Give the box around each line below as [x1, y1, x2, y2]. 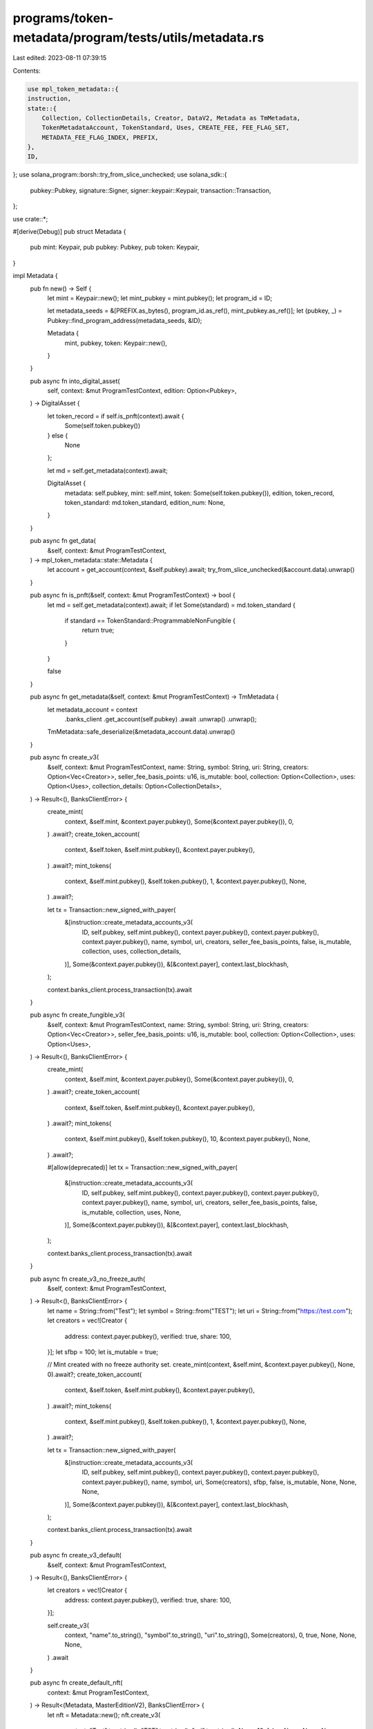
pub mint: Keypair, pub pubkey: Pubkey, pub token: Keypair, [30, 243, 200, 252]
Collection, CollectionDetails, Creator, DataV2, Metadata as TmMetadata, [41, 114, 300, 122]
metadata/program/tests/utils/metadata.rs [12, 30, 265, 45]
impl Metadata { [12, 272, 58, 280]
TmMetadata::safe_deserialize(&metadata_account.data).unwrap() [47, 728, 236, 736]
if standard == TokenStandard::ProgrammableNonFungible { [64, 616, 236, 625]
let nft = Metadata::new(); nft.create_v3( [47, 1710, 161, 1719]
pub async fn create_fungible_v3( [30, 1010, 125, 1019]
